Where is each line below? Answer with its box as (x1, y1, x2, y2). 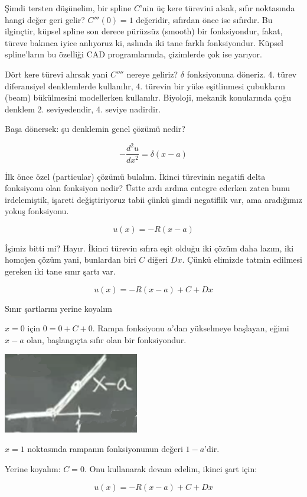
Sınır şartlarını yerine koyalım (5, 302, 112, 314)
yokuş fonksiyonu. (5, 205, 69, 217)
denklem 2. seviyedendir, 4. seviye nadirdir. (5, 102, 161, 115)
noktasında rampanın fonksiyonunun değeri (27, 443, 183, 455)
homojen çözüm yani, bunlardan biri (5, 253, 136, 266)
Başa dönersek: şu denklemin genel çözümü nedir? (5, 122, 185, 135)
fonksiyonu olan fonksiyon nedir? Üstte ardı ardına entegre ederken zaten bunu (5, 182, 290, 194)
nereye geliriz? (126, 67, 178, 80)
